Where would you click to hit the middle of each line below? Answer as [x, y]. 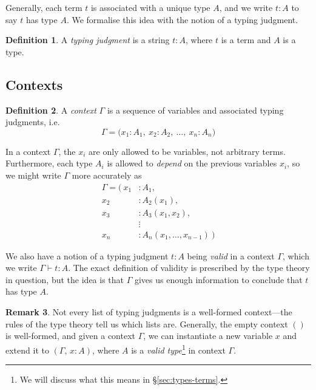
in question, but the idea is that [65, 279]
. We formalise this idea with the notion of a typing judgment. [182, 19]
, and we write [246, 7]
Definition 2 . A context [51, 110]
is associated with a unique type [150, 7]
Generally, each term [44, 7]
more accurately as [107, 175]
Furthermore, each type [49, 163]
